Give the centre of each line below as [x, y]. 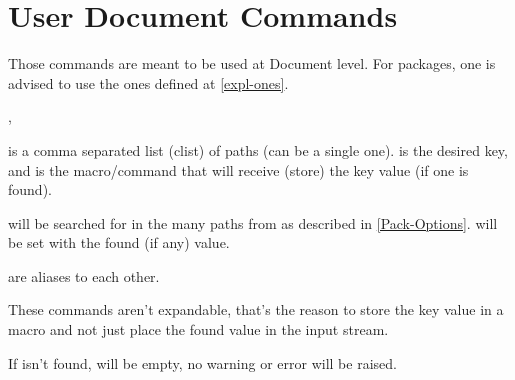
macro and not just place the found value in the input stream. [198, 329]
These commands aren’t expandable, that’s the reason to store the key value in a [256, 309]
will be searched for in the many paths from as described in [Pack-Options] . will [253, 222]
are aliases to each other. [84, 275]
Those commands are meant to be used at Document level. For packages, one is [252, 63]
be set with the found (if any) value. [119, 242]
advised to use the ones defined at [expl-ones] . [148, 82]
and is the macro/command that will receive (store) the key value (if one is [238, 169]
